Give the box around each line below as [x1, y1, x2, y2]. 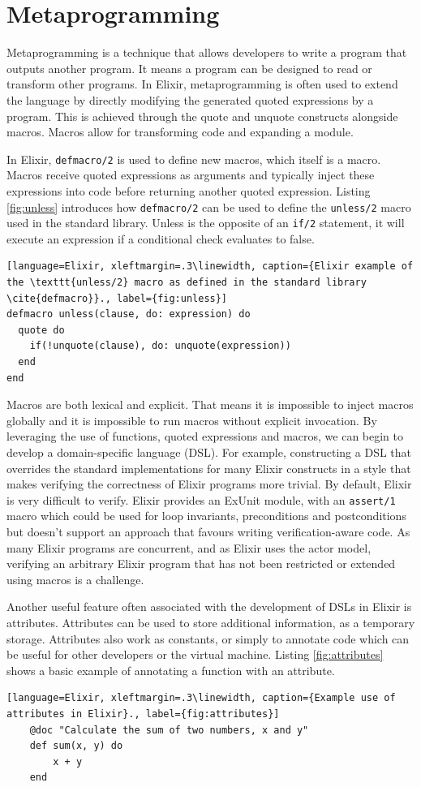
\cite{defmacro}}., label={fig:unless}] [6, 292, 228, 304]
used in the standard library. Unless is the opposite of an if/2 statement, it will [6, 214, 405, 231]
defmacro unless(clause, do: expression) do [6, 308, 251, 320]
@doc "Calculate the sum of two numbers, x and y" [29, 724, 309, 736]
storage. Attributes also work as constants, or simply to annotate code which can [6, 630, 410, 647]
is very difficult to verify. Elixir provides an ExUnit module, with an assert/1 [6, 491, 396, 508]
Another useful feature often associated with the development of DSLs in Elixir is [6, 598, 412, 615]
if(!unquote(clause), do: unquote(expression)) [29, 340, 291, 352]
